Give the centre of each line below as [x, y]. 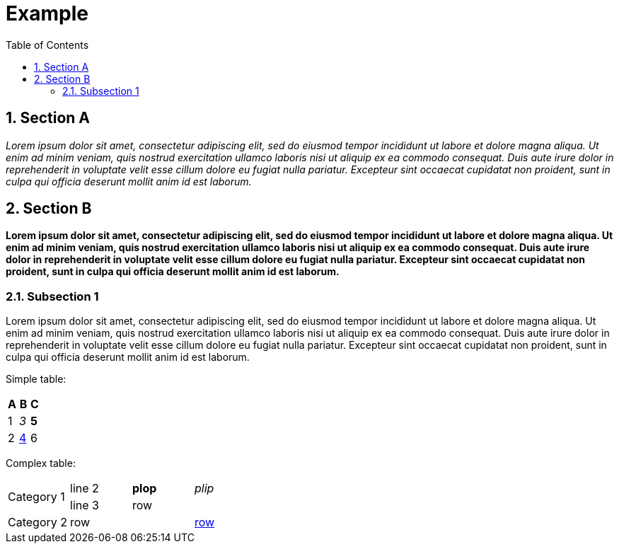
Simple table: [36, 379]
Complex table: [41, 463]
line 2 [85, 489]
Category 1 [36, 497]
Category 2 [38, 522]
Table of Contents [47, 45]
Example [47, 13]
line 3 [85, 505]
